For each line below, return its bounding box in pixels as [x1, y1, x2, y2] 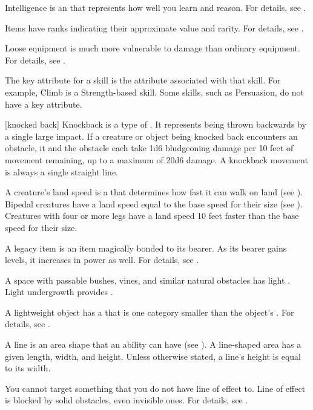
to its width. [5, 362, 51, 374]
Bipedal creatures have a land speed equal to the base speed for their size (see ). [5, 197, 303, 210]
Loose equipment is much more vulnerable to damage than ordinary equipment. [5, 42, 300, 54]
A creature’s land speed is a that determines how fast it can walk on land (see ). [5, 186, 303, 198]
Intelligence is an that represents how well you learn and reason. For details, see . [5, 1, 306, 13]
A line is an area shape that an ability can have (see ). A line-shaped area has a [5, 338, 301, 351]
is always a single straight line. [5, 165, 118, 178]
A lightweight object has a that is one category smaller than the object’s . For [5, 305, 294, 318]
